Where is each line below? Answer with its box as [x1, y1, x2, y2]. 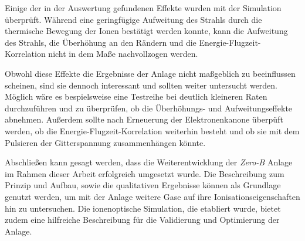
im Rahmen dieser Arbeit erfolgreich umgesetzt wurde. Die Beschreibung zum [5, 167, 284, 179]
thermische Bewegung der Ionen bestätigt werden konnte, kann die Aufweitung [5, 25, 288, 37]
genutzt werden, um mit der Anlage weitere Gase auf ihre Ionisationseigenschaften [5, 190, 300, 202]
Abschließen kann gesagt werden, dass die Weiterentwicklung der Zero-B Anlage [5, 156, 293, 168]
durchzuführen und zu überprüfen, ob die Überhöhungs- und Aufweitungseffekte [5, 101, 293, 114]
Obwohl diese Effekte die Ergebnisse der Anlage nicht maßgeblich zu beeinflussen [5, 67, 296, 79]
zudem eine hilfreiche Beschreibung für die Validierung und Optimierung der [5, 213, 280, 226]
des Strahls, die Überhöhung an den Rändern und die [5, 36, 196, 48]
